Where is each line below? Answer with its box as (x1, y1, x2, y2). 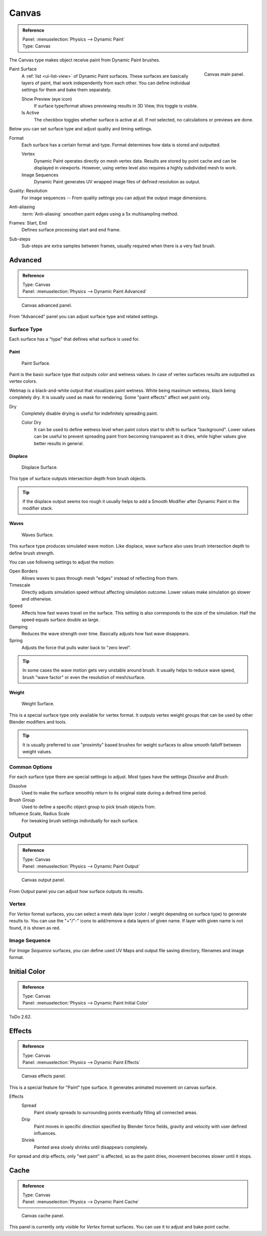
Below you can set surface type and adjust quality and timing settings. (9, 126, 153, 132)
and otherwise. (21, 596, 52, 602)
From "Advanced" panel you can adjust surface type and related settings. (9, 314, 159, 320)
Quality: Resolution (9, 188, 48, 194)
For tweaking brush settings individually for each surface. (21, 818, 139, 824)
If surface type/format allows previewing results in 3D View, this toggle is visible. (34, 103, 198, 109)
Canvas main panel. (204, 71, 244, 77)
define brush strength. (9, 550, 55, 556)
